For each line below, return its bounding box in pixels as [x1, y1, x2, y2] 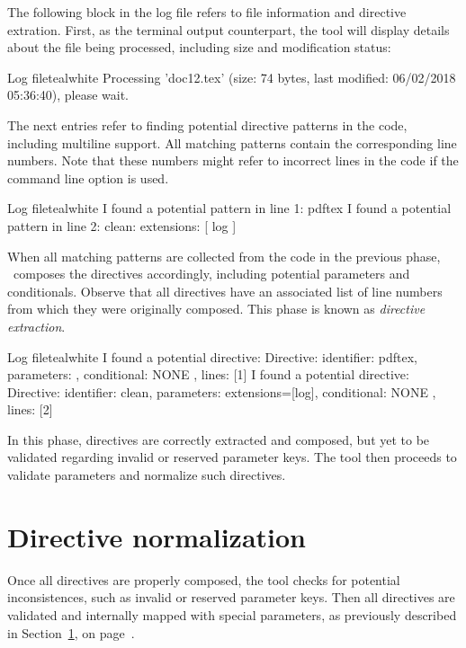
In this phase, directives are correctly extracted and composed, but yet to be [7, 430, 430, 448]
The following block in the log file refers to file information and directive [7, 3, 407, 21]
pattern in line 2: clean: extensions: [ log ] [7, 216, 237, 235]
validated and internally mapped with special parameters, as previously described [7, 605, 457, 624]
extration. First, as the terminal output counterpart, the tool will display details [7, 20, 450, 39]
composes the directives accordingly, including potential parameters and [13, 264, 410, 283]
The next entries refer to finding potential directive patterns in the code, [7, 115, 408, 134]
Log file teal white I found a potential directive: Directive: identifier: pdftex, [7, 347, 417, 366]
